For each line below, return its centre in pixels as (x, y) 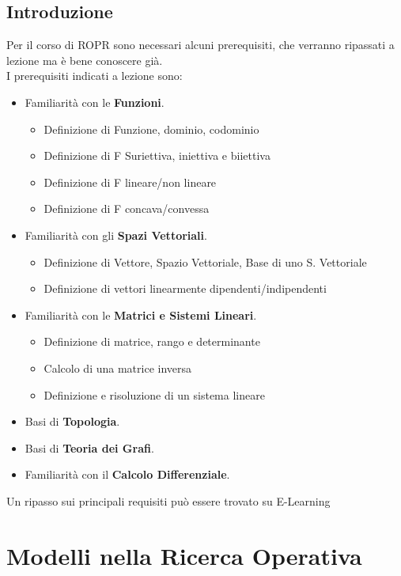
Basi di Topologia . (72, 421)
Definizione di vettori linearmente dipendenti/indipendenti (185, 288)
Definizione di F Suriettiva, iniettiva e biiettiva (157, 155)
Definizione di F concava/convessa (127, 208)
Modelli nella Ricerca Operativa (184, 555)
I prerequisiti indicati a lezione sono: (95, 76)
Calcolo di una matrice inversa (118, 368)
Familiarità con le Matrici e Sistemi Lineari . (141, 315)
